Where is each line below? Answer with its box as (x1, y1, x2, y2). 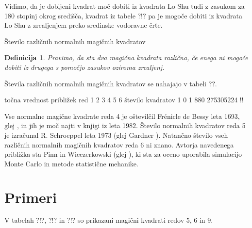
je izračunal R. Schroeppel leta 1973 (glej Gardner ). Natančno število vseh (4, 130, 228, 140)
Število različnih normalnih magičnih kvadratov (4, 36, 146, 46)
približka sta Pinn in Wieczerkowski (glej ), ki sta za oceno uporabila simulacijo (4, 149, 242, 159)
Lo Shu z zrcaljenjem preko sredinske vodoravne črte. (4, 20, 163, 30)
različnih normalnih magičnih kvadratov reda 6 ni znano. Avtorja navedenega (4, 139, 234, 149)
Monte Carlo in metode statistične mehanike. (4, 158, 138, 168)
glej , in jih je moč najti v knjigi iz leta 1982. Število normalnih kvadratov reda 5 (4, 120, 246, 130)
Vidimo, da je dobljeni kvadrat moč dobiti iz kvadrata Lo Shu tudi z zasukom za (4, 1, 245, 11)
